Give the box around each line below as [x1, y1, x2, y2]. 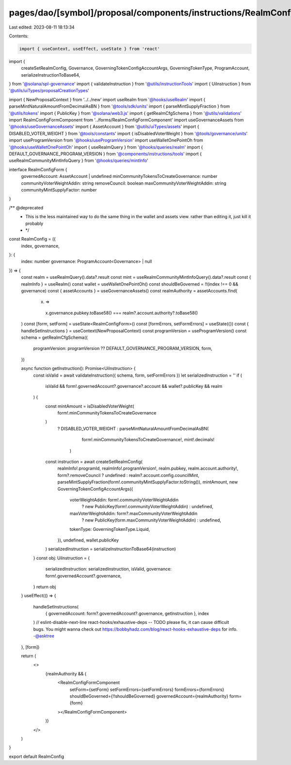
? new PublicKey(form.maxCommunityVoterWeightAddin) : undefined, [81, 517, 222, 523]
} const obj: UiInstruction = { [33, 555, 90, 561]
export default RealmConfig [9, 753, 65, 759]
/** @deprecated [9, 205, 44, 210]
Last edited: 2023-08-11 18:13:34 [9, 24, 75, 30]
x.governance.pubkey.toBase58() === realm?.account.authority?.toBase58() [45, 310, 198, 316]
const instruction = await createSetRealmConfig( [45, 459, 143, 465]
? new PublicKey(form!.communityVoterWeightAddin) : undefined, [81, 504, 213, 510]
